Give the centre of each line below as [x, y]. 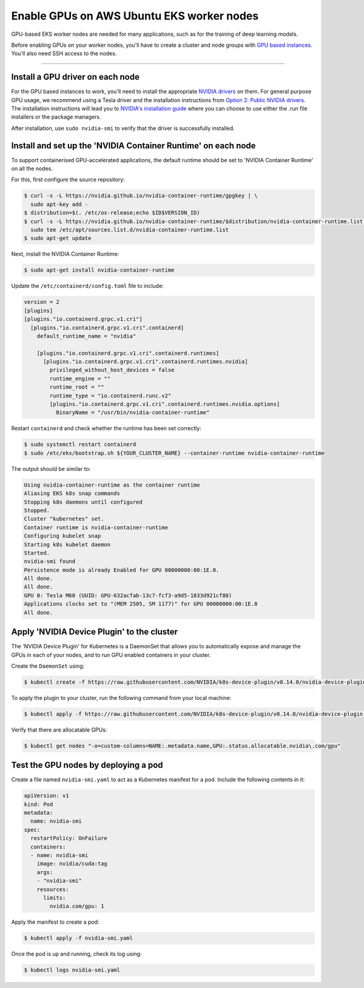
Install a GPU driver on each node [75, 77]
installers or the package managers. [56, 117]
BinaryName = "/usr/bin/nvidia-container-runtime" [133, 413]
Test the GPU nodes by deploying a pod [87, 765]
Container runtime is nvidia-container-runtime [96, 527]
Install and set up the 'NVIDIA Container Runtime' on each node [133, 146]
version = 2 [42, 302]
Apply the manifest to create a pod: [55, 922]
